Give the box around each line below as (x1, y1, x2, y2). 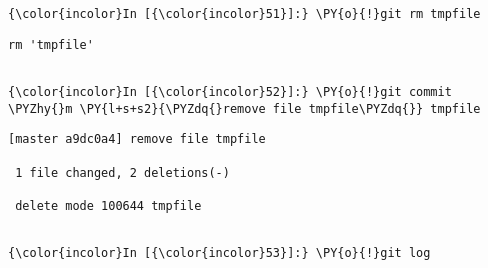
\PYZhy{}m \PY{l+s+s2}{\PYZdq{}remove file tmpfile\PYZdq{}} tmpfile (8, 101, 481, 116)
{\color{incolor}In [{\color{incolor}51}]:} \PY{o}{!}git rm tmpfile (8, 7, 481, 21)
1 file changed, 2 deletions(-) (15, 165, 230, 180)
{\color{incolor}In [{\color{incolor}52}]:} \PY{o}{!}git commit (8, 84, 452, 99)
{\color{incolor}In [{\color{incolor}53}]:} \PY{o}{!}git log (8, 246, 431, 261)
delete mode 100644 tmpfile (15, 198, 202, 213)
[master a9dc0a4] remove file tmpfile (8, 132, 266, 147)
